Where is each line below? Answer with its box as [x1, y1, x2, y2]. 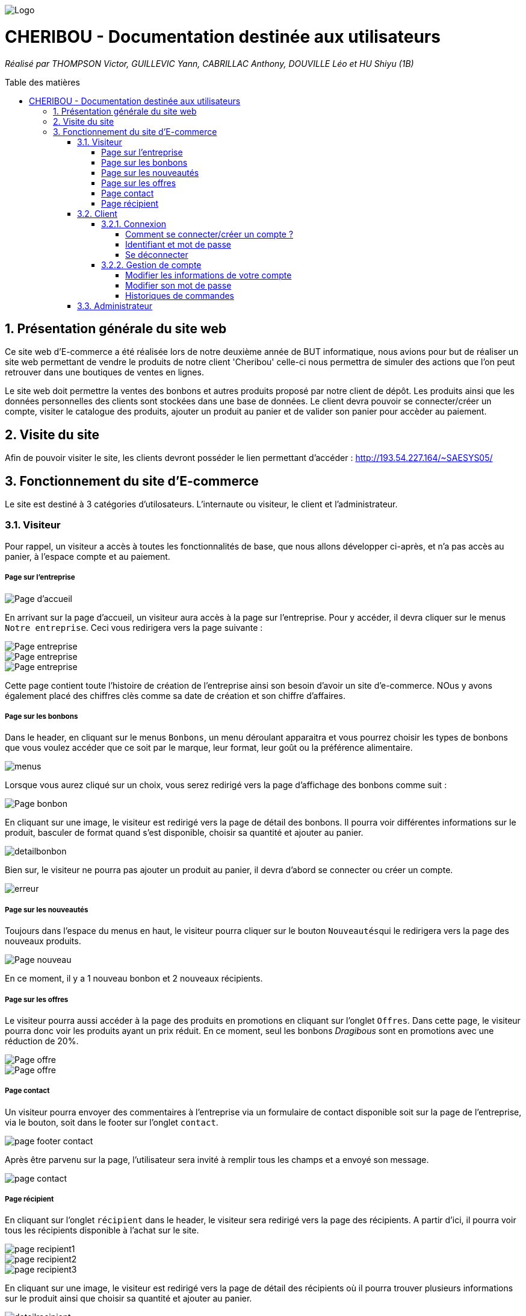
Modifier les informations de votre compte [125, 269, 292, 280]
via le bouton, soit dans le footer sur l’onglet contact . [5, 1117, 218, 1127]
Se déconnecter [125, 249, 188, 260]
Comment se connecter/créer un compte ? [125, 228, 294, 239]
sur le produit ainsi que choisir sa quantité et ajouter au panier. [5, 1293, 252, 1304]
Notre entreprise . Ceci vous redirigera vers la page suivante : [5, 622, 263, 633]
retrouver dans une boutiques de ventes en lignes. [5, 367, 204, 378]
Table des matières [5, 77, 80, 87]
